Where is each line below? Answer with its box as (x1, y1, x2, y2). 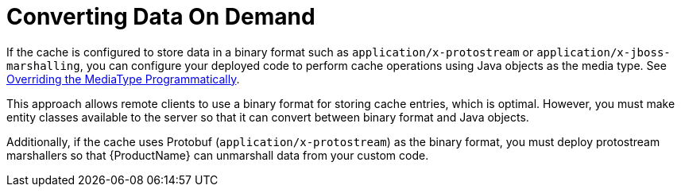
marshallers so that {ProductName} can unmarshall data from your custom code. (6, 148, 429, 162)
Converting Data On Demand (6, 3, 315, 30)
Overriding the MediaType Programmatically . (6, 71, 240, 86)
